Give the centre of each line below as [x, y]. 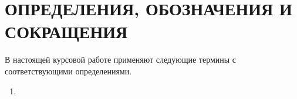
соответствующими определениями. [68, 71]
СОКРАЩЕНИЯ [66, 31]
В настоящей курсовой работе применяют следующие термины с [121, 59]
